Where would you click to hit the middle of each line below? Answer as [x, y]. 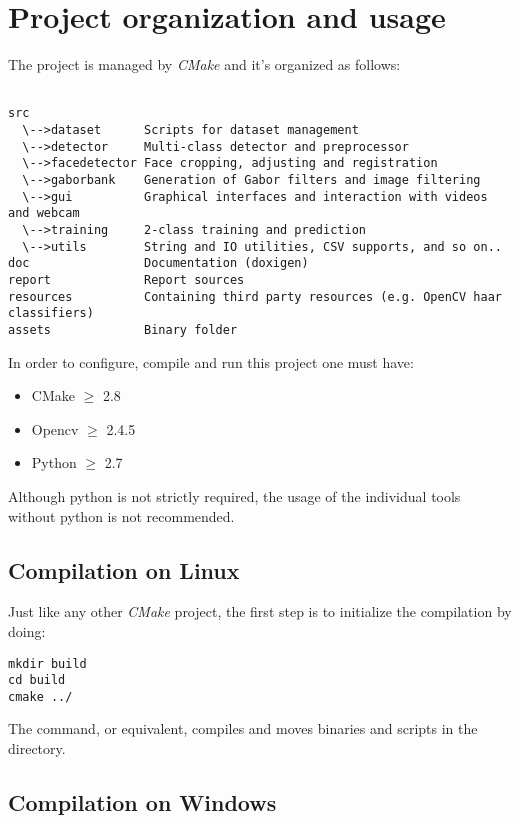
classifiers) [51, 313]
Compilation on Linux [124, 569]
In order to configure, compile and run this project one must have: [211, 361]
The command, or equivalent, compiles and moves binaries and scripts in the [243, 728]
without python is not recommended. [121, 515]
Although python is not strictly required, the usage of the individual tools [234, 495]
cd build [37, 680]
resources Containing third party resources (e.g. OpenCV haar [255, 296]
